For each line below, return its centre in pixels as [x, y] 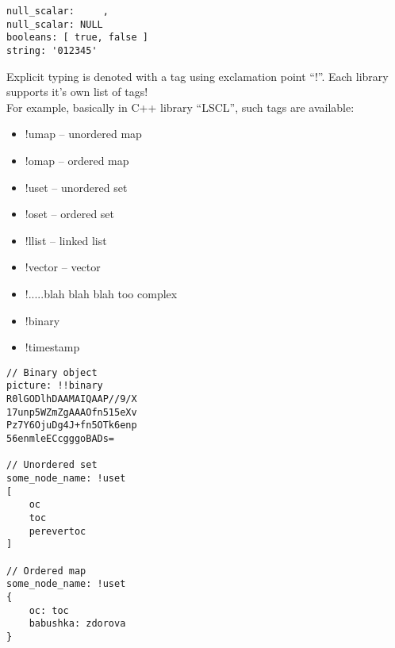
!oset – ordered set [70, 214]
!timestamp [52, 347]
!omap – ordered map [77, 160]
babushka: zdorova [77, 624]
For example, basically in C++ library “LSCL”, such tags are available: [180, 107]
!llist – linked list [66, 240]
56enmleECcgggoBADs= [61, 439]
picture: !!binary [55, 386]
